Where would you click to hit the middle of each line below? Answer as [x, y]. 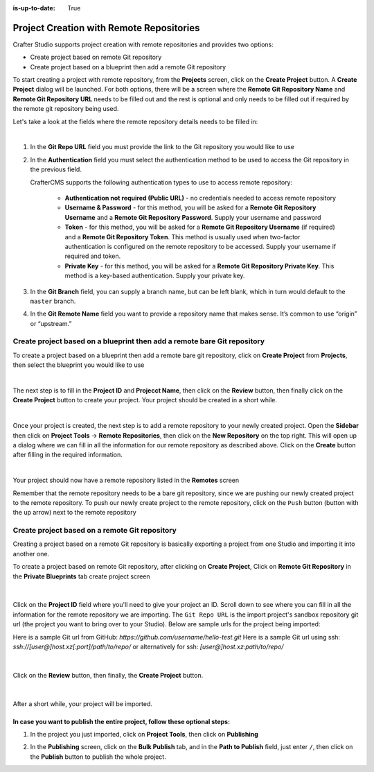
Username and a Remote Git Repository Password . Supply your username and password [193, 217]
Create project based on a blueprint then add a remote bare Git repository [139, 341]
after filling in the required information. [68, 455]
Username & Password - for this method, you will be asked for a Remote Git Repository [190, 207]
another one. [31, 554]
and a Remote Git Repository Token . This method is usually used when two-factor [182, 237]
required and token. [93, 256]
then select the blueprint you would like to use [79, 365]
